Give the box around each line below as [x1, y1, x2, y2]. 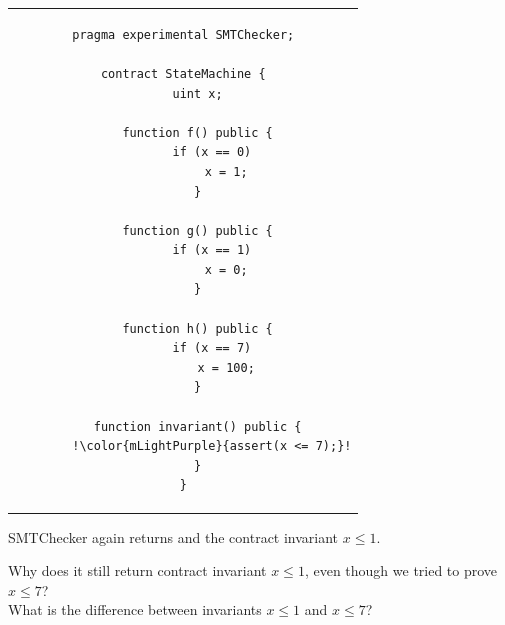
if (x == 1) [172, 243, 252, 258]
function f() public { [122, 125, 273, 140]
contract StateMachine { [100, 66, 266, 81]
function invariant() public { [93, 419, 302, 434]
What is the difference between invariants [8, 599, 262, 620]
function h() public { [122, 321, 273, 336]
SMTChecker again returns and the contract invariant [8, 526, 339, 547]
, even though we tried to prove [304, 560, 498, 581]
